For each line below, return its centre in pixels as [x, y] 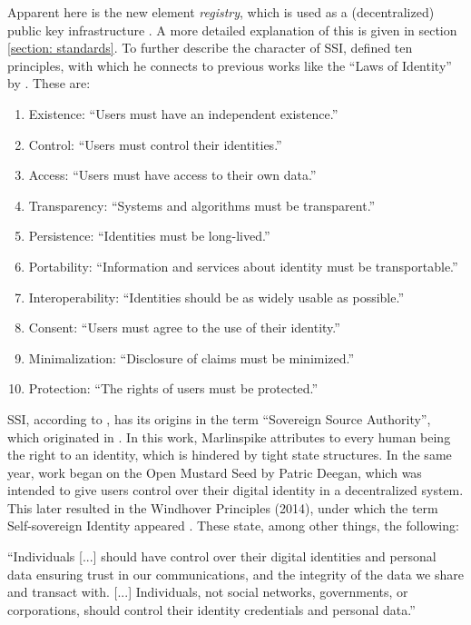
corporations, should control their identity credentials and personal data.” [211, 609]
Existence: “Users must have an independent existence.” [183, 113]
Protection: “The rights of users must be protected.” [173, 388]
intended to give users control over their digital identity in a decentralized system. [235, 490]
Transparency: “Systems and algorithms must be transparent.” [202, 205]
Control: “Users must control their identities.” [155, 144]
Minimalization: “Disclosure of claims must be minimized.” [191, 357]
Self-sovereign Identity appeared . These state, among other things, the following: [233, 526]
